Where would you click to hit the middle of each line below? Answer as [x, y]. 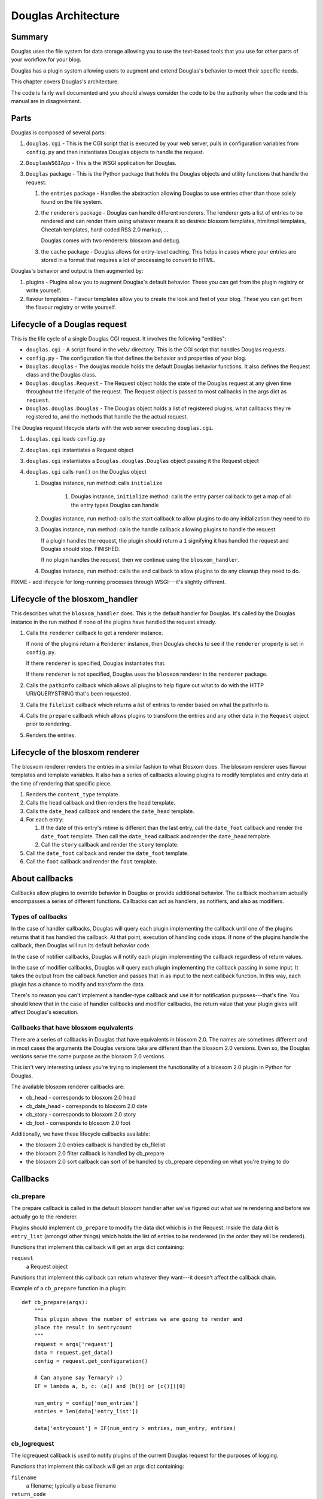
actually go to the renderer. [44, 1217]
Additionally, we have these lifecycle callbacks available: [81, 1134]
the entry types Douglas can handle [115, 505]
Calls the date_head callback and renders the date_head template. [110, 811]
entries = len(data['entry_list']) [86, 1411]
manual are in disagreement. [46, 101]
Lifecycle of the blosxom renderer [75, 752]
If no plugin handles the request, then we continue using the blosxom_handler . [140, 560]
